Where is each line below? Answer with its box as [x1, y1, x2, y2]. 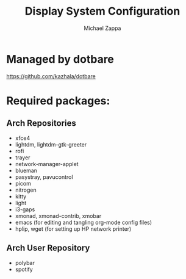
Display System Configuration [24, 4, 181, 18]
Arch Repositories [6, 118, 76, 129]
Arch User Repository [6, 243, 90, 253]
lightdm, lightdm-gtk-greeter [15, 140, 87, 148]
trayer [15, 154, 30, 161]
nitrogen [15, 186, 37, 194]
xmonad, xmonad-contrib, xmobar [15, 212, 102, 219]
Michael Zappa [84, 24, 121, 32]
